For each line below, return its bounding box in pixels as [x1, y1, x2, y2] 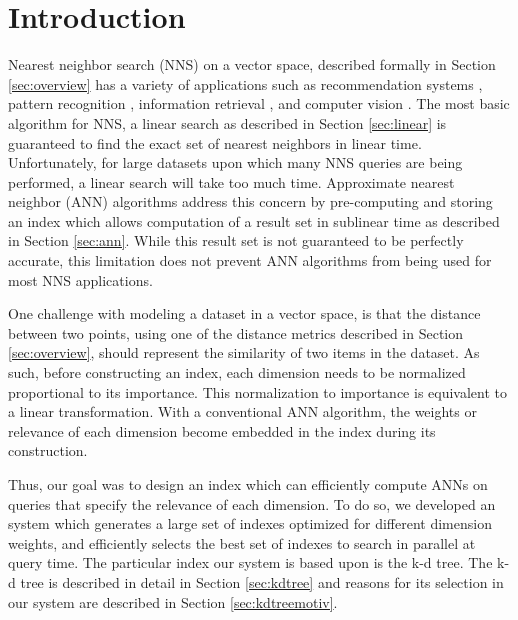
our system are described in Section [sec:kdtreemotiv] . [8, 591, 338, 612]
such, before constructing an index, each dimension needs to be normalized [8, 362, 466, 383]
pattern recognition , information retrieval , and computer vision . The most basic [8, 93, 510, 114]
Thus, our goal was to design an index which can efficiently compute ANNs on [8, 474, 488, 494]
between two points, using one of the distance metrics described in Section [8, 322, 464, 343]
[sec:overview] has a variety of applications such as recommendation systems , [8, 73, 483, 94]
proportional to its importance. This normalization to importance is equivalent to [8, 381, 508, 402]
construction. [8, 440, 88, 461]
